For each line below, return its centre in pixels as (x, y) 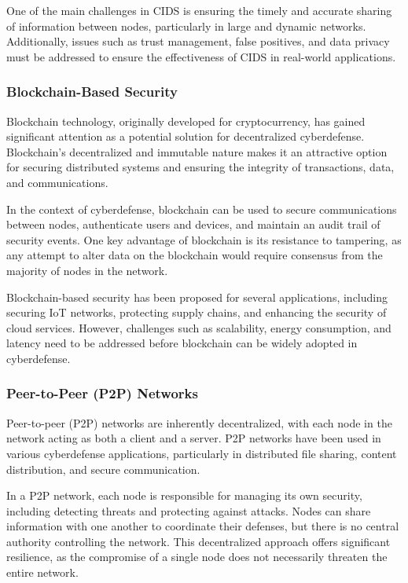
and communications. (57, 182)
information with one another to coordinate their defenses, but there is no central (203, 526)
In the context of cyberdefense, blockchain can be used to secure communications (202, 209)
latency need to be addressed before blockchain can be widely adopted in (182, 343)
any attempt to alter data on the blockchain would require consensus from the (195, 255)
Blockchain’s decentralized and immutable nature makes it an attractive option (197, 151)
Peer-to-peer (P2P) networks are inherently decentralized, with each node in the (199, 422)
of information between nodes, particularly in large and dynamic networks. (186, 26)
